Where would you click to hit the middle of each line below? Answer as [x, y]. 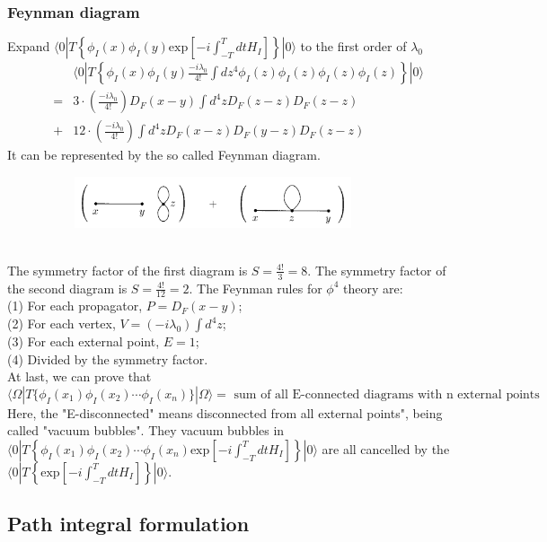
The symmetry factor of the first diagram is [128, 270]
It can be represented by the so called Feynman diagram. [164, 155]
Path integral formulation [128, 524]
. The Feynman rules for [256, 288]
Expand [29, 46]
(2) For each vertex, [62, 323]
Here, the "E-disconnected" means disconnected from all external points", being [225, 412]
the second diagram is [67, 288]
